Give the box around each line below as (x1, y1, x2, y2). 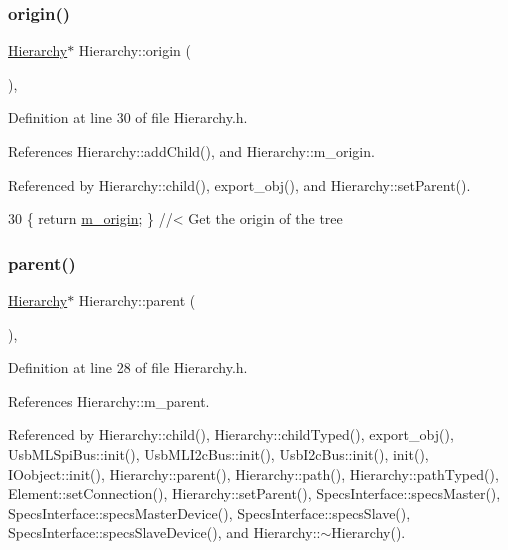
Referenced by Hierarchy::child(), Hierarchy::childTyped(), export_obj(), (8, 424, 454, 445)
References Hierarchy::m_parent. (8, 390, 210, 411)
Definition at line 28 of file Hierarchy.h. (8, 357, 248, 378)
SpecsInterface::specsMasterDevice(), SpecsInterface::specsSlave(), (8, 502, 411, 523)
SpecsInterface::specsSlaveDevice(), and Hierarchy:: (8, 522, 321, 543)
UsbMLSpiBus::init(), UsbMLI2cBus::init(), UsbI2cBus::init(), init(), (8, 443, 429, 464)
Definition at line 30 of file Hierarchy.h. (8, 107, 248, 128)
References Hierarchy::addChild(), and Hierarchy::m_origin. (8, 141, 375, 161)
